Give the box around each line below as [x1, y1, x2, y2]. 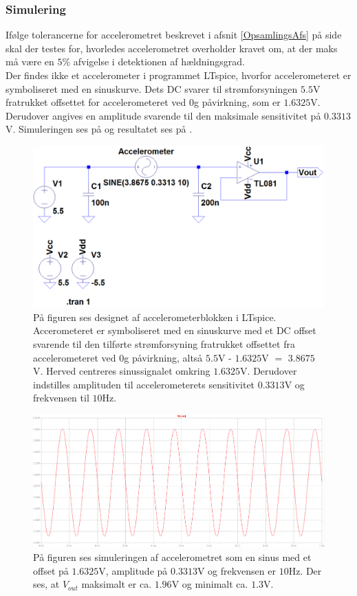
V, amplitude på [98, 563, 168, 577]
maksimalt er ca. [81, 577, 152, 591]
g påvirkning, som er [194, 95, 281, 109]
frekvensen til [33, 390, 89, 405]
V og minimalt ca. [171, 577, 248, 591]
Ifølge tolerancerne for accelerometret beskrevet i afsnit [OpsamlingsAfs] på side [6, 27, 342, 42]
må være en [6, 54, 54, 69]
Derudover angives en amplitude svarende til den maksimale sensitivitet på [6, 108, 321, 122]
